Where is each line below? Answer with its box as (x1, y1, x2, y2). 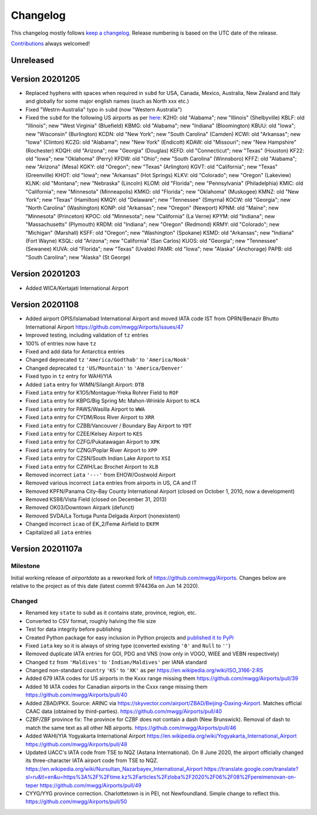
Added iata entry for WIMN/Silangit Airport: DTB (25, 381, 144, 388)
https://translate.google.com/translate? (204, 765, 299, 772)
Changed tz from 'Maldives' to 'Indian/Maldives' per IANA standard (25, 658, 207, 665)
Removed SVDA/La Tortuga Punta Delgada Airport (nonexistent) (25, 512, 180, 519)
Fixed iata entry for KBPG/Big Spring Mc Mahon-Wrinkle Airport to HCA (25, 397, 200, 404)
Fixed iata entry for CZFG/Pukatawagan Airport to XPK (25, 438, 160, 445)
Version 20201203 (11, 269, 80, 279)
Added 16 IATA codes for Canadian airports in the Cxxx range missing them (25, 683, 208, 690)
